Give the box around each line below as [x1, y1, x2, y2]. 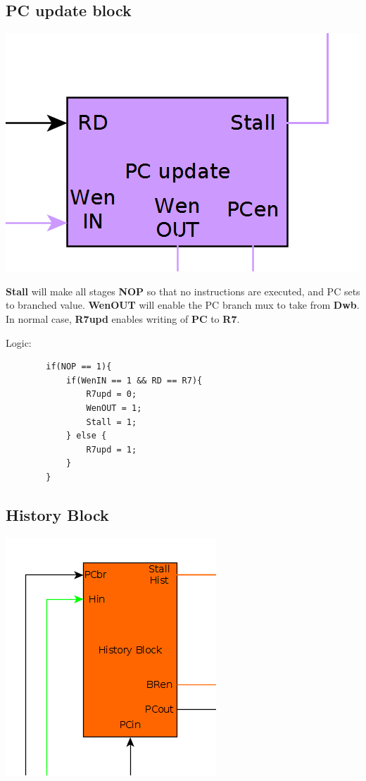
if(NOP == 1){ [46, 362, 112, 372]
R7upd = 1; [86, 444, 137, 455]
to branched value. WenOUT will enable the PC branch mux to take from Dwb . [6, 297, 360, 312]
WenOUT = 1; [86, 402, 142, 413]
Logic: [6, 335, 32, 350]
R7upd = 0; [86, 389, 137, 400]
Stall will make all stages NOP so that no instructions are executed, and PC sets [6, 283, 360, 298]
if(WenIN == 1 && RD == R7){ [65, 375, 203, 386]
